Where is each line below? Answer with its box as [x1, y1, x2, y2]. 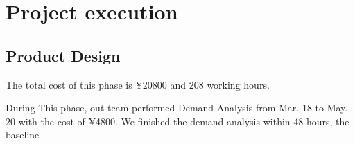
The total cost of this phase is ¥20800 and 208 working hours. [6, 77, 270, 91]
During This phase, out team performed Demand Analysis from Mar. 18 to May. [6, 100, 348, 115]
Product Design [6, 44, 121, 66]
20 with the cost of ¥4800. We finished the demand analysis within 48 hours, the [6, 114, 349, 128]
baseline [6, 127, 40, 142]
